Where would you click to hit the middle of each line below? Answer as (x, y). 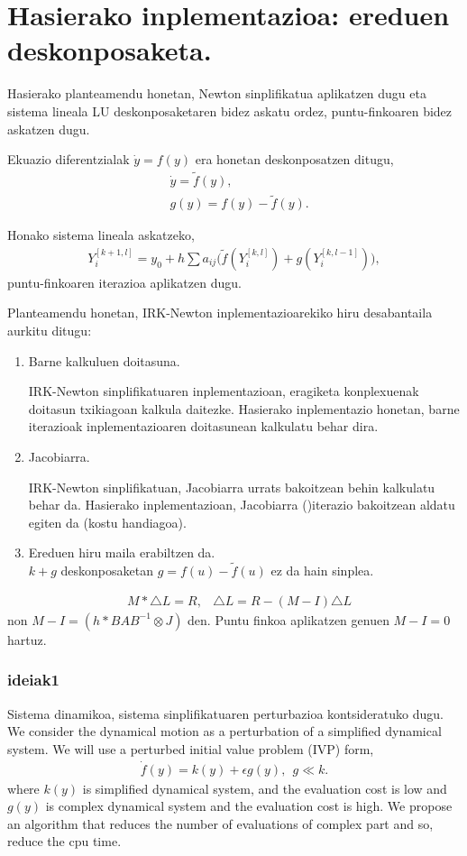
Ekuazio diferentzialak (69, 159)
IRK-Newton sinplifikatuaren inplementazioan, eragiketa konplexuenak (224, 391)
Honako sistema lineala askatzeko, (101, 235)
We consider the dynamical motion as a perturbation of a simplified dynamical (224, 731)
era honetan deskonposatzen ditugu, (294, 159)
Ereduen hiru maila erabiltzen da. (122, 552)
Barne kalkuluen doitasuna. (104, 360)
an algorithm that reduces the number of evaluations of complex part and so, (220, 823)
